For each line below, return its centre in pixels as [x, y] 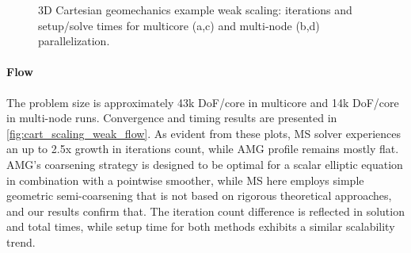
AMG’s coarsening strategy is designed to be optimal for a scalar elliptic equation [205, 164]
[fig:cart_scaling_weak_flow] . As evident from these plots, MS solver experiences [204, 133]
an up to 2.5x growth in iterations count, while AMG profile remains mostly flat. [203, 149]
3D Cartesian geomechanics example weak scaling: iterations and [195, 10]
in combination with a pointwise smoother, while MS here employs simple [185, 180]
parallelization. [74, 41]
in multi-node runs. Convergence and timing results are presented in [172, 118]
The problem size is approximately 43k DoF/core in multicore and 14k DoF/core [203, 102]
